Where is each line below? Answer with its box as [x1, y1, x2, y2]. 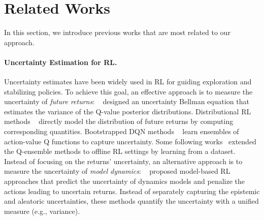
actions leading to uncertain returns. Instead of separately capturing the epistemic [4, 185, 260, 196]
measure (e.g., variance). [4, 205, 80, 216]
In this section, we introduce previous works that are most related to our [4, 27, 230, 38]
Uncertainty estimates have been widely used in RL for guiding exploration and [4, 76, 252, 87]
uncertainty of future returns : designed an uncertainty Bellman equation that [4, 96, 249, 107]
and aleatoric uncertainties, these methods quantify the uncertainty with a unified [4, 196, 259, 206]
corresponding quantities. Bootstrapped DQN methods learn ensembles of [4, 126, 239, 137]
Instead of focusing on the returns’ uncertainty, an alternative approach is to [4, 155, 243, 166]
